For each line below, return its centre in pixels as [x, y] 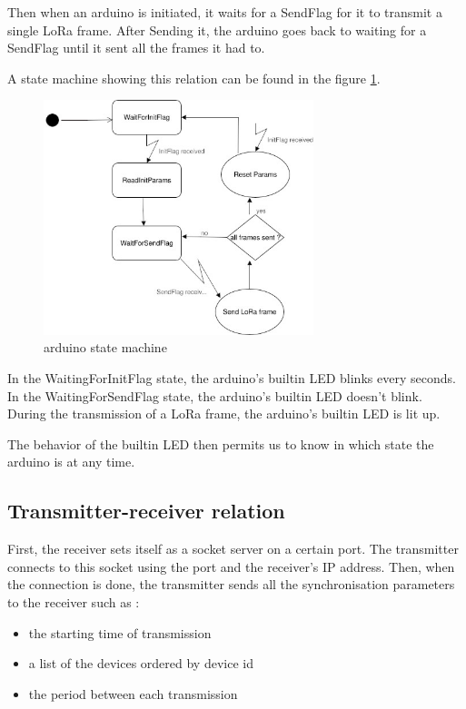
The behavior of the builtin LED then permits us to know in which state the [221, 443]
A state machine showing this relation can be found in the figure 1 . [194, 78]
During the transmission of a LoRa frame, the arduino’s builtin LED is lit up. [224, 414]
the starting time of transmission [120, 632]
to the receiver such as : [74, 601]
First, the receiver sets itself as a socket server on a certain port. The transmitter [233, 549]
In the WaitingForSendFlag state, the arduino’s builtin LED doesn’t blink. [215, 395]
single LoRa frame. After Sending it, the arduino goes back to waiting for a [217, 30]
